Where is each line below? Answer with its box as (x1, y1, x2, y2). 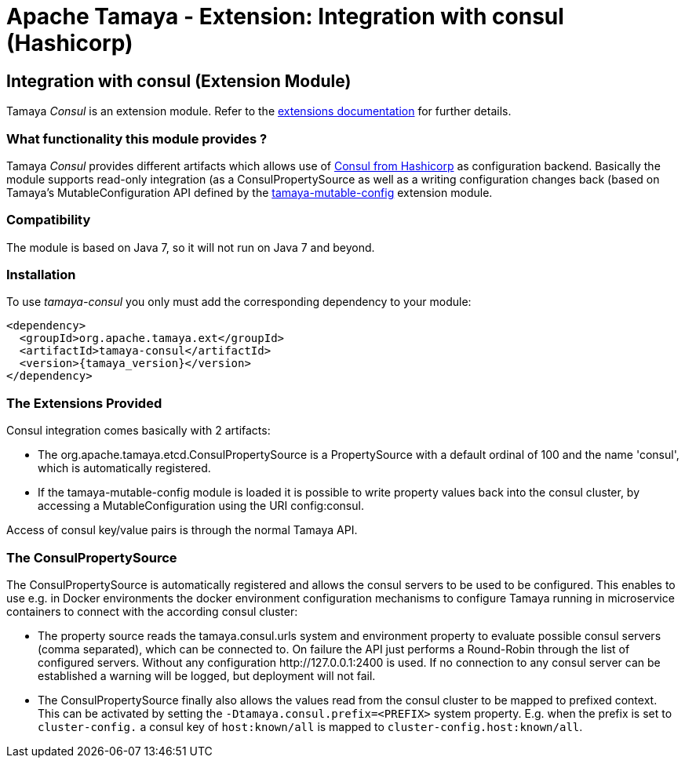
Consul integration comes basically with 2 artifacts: (6, 424, 271, 438)
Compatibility (6, 212, 91, 228)
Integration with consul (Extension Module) (6, 71, 352, 91)
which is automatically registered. (38, 461, 211, 475)
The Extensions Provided (6, 395, 162, 411)
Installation (6, 267, 76, 283)
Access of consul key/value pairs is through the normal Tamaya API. (6, 523, 358, 537)
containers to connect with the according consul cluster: (6, 604, 298, 618)
